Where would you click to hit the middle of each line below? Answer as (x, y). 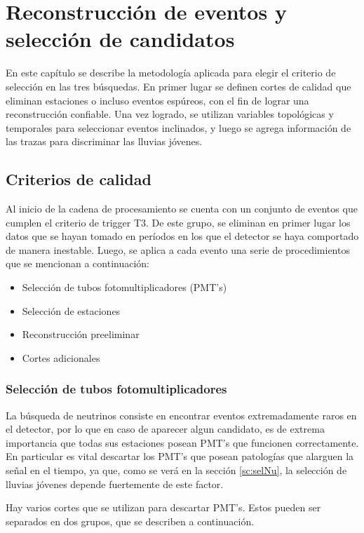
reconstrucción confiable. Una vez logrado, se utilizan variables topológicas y (170, 114)
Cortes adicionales (61, 357)
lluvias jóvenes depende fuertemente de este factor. (115, 484)
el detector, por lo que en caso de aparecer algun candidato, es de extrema (165, 429)
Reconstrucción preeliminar (81, 334)
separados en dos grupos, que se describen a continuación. (130, 521)
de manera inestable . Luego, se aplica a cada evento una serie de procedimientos (178, 249)
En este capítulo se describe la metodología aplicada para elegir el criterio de (171, 73)
